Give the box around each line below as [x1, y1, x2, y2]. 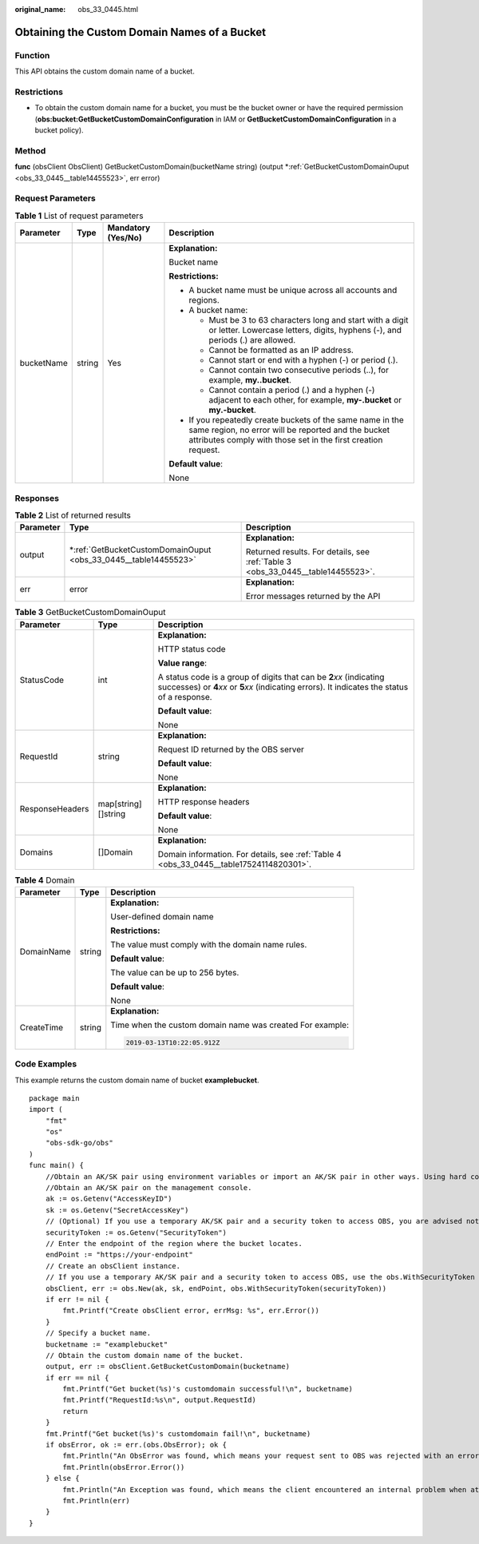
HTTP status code [157, 643, 227, 654]
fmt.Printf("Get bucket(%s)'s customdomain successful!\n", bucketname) [62, 1384, 354, 1394]
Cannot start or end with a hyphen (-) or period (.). [208, 355, 398, 366]
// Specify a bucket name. [45, 1328, 152, 1338]
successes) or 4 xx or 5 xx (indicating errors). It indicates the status [157, 681, 409, 693]
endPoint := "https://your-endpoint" [45, 1250, 193, 1260]
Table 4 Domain [14, 875, 75, 886]
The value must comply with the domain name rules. [110, 939, 307, 950]
